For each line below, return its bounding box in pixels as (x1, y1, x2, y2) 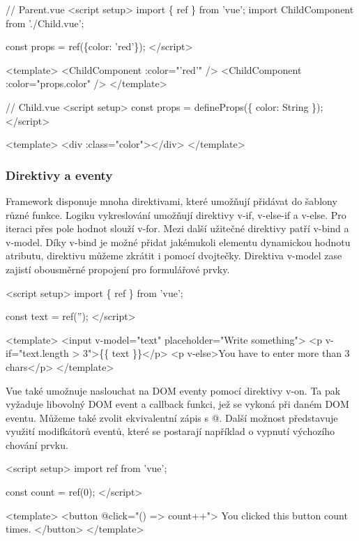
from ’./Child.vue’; (6, 15, 84, 30)
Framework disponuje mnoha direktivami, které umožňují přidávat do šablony (6, 193, 337, 208)
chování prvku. (6, 437, 68, 452)
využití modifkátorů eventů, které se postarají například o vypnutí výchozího (6, 424, 335, 439)
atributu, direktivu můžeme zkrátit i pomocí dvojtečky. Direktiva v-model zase (6, 248, 342, 263)
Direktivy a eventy (6, 166, 113, 183)
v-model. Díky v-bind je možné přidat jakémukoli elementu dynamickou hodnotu (6, 234, 351, 249)
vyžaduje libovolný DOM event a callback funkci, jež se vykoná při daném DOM (6, 397, 349, 411)
